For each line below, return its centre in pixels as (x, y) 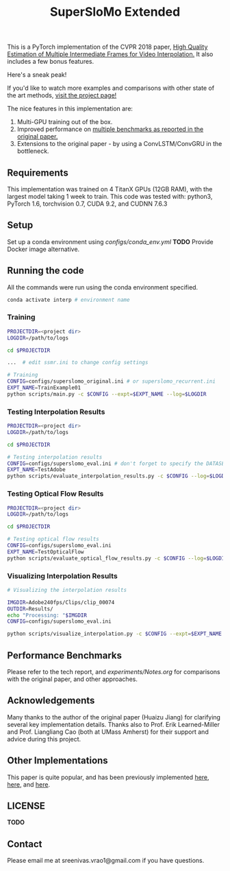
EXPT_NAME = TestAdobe (37, 470)
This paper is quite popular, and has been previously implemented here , (108, 777)
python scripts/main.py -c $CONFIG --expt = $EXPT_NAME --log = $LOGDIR (107, 394)
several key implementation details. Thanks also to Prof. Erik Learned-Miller (114, 724)
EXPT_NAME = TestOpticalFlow (46, 552)
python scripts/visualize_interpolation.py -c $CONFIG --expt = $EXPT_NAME (115, 634)
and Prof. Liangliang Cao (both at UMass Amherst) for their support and (108, 732)
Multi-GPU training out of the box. (65, 122)
